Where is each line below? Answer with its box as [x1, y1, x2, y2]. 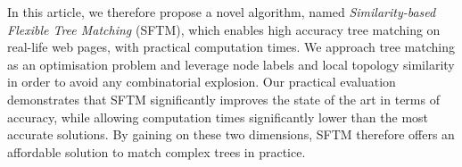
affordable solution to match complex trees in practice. [7, 142, 306, 161]
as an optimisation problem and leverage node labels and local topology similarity [7, 54, 455, 73]
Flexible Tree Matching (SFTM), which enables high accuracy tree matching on [7, 20, 441, 38]
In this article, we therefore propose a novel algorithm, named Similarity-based [7, 3, 436, 21]
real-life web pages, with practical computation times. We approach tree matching [7, 38, 455, 56]
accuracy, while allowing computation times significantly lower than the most [7, 107, 429, 126]
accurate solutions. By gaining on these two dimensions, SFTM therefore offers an [7, 125, 455, 144]
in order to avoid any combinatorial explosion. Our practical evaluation [7, 72, 396, 91]
